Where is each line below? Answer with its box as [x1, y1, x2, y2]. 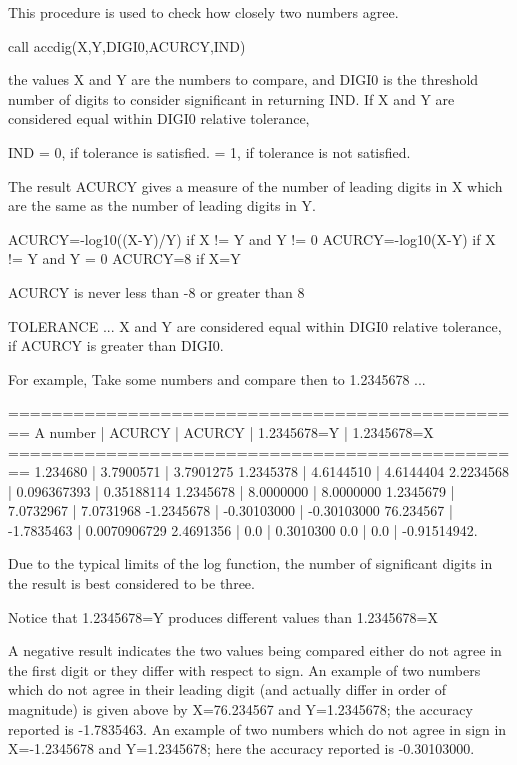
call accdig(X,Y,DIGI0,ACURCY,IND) [8, 35, 246, 56]
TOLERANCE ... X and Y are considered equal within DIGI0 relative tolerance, [8, 315, 502, 336]
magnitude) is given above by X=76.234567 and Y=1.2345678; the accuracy [8, 699, 473, 720]
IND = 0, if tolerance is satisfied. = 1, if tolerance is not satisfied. [8, 141, 411, 162]
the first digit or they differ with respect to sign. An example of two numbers [8, 659, 481, 680]
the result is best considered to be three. [8, 573, 255, 594]
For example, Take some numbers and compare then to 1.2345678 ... [8, 368, 426, 389]
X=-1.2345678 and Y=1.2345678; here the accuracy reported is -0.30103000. [8, 738, 475, 759]
